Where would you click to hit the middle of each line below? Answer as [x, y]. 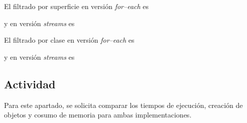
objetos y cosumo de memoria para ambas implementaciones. [98, 115]
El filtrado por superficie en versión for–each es [77, 6]
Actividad [30, 84]
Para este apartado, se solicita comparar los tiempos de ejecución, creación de [124, 105]
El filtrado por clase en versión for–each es [69, 40]
